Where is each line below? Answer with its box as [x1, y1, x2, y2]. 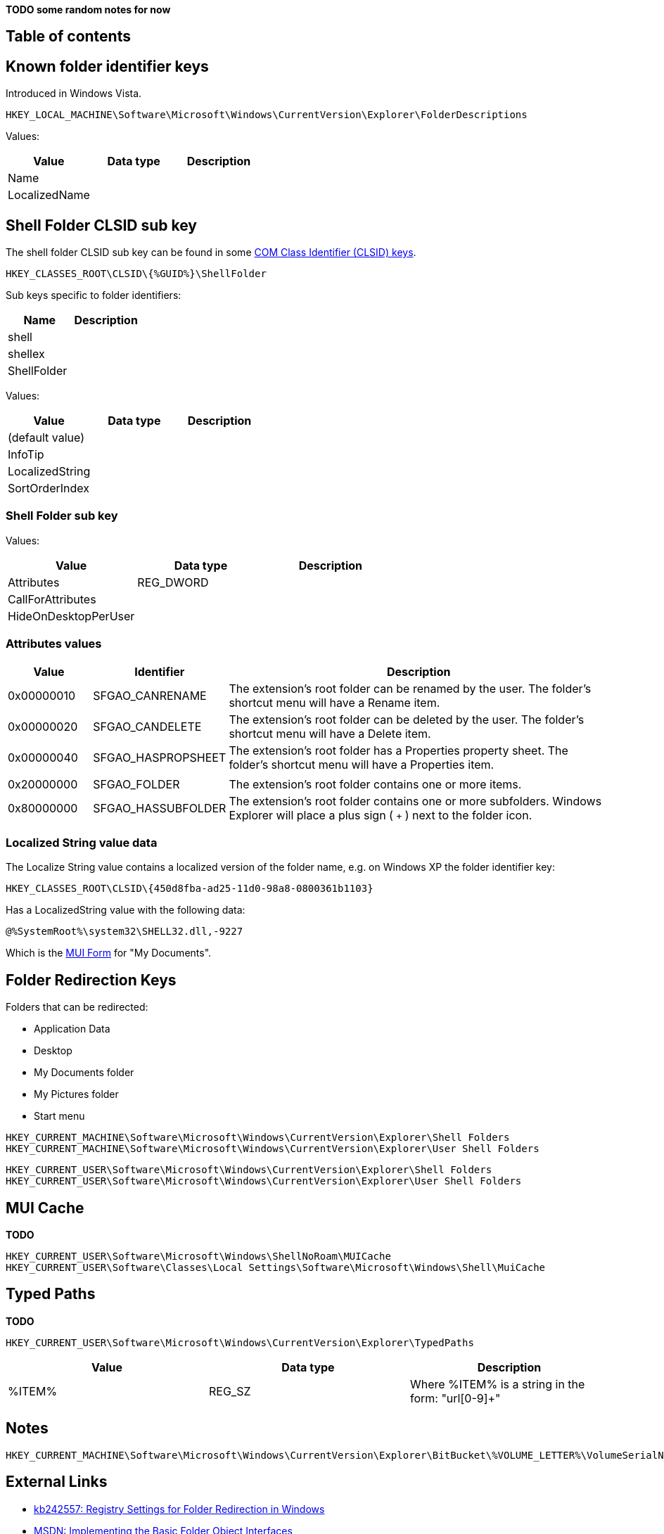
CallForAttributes [8, 592, 96, 606]
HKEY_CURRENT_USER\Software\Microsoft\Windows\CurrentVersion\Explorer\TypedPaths [6, 1336, 474, 1348]
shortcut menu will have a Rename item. [229, 695, 440, 710]
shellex [8, 347, 45, 362]
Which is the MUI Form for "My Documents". [6, 947, 212, 959]
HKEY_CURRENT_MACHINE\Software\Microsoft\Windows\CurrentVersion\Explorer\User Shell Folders [6, 1143, 539, 1155]
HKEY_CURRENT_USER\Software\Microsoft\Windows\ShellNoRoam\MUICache [6, 1251, 391, 1263]
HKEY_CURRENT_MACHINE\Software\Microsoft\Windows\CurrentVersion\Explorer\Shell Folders [6, 1132, 510, 1144]
